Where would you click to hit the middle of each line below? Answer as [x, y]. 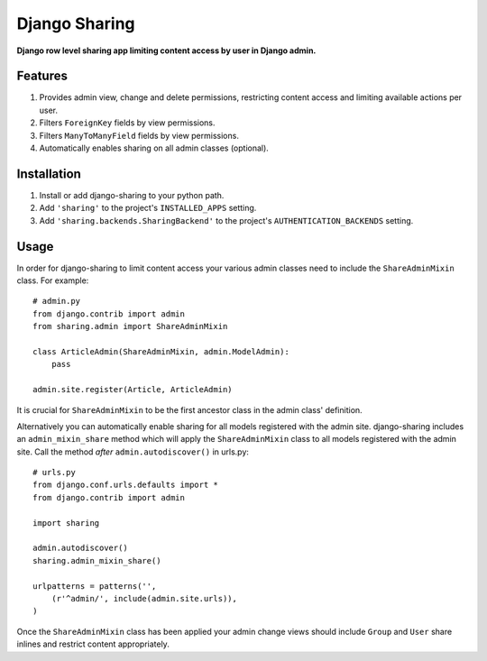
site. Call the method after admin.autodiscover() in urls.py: [133, 452]
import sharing [66, 523]
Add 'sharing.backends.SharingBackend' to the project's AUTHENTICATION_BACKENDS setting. [226, 220]
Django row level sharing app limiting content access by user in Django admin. [166, 50]
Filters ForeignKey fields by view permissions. [127, 123]
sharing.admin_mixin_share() [97, 560]
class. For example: [53, 280]
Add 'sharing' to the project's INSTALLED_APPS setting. [148, 208]
